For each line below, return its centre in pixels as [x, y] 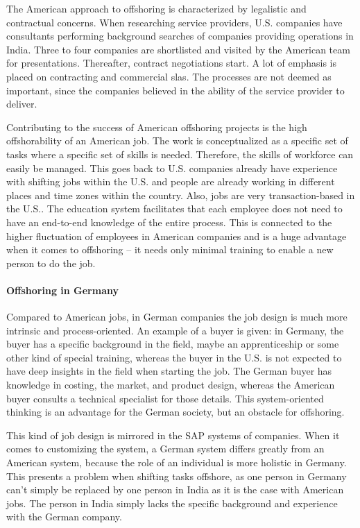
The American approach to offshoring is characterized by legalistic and [156, 8]
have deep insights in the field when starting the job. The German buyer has [169, 371]
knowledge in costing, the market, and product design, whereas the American [171, 385]
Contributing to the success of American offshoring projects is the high [157, 127]
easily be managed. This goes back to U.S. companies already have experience [172, 168]
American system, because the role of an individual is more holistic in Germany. [177, 462]
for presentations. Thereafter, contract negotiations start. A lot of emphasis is [171, 63]
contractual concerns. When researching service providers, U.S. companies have [174, 22]
